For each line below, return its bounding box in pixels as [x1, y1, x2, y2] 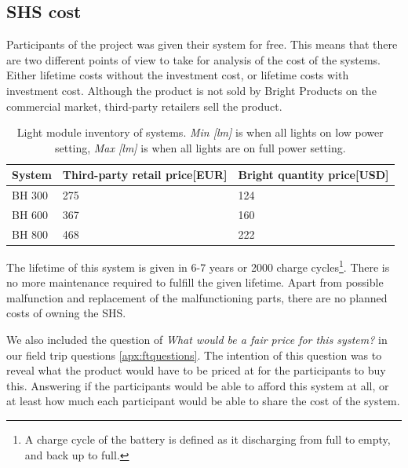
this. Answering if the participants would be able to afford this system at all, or [6, 377, 389, 393]
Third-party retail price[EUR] [62, 166, 228, 183]
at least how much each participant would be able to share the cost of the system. [6, 393, 400, 409]
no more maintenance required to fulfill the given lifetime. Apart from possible [6, 274, 384, 291]
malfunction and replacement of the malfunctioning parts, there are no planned [6, 289, 388, 305]
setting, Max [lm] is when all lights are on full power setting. [54, 139, 346, 155]
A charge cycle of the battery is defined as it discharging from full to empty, [24, 430, 391, 447]
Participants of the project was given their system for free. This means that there [6, 36, 398, 53]
